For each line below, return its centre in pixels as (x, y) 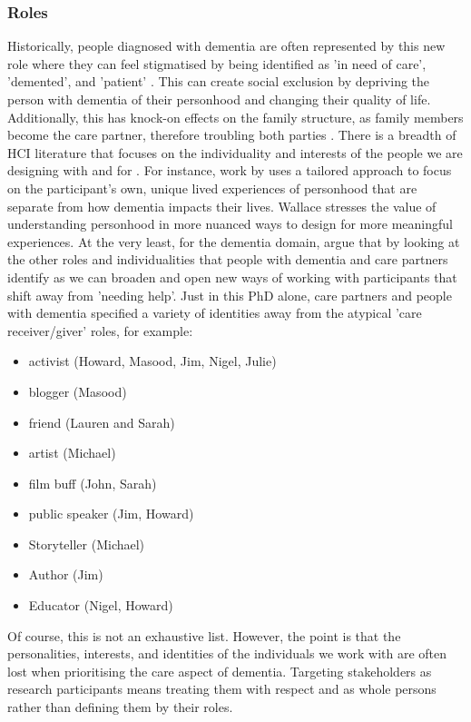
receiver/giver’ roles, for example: (100, 330)
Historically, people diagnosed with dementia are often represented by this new (226, 46)
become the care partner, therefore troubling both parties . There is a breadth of (232, 135)
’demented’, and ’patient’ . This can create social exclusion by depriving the (219, 81)
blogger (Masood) (78, 391)
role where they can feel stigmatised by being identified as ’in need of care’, (217, 63)
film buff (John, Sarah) (93, 483)
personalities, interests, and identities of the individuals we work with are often (227, 653)
